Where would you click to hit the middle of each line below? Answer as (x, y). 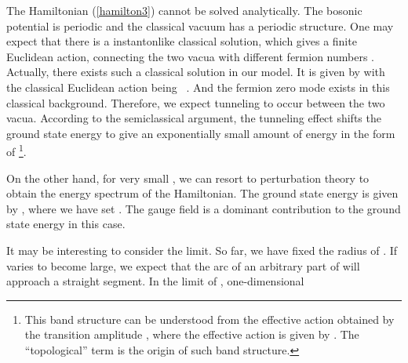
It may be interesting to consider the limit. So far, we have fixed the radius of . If (202, 250)
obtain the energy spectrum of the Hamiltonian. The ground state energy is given (202, 193)
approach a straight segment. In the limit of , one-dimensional (155, 281)
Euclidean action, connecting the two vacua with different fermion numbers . (190, 56)
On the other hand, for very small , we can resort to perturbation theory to (188, 178)
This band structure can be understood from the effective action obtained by (209, 319)
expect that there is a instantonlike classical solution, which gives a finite (182, 41)
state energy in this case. (66, 224)
